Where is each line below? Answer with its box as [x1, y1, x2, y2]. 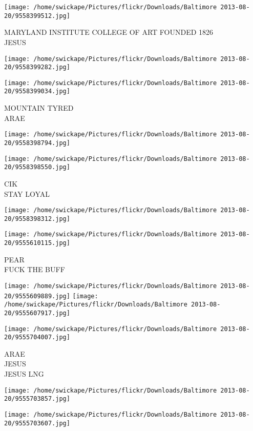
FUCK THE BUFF [4, 264, 65, 275]
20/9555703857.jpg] [4, 395, 70, 403]
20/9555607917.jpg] [4, 309, 70, 317]
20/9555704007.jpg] [4, 334, 70, 341]
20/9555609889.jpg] [4, 292, 70, 300]
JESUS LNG [4, 368, 44, 379]
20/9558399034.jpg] [4, 88, 70, 95]
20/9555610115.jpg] [4, 239, 70, 247]
